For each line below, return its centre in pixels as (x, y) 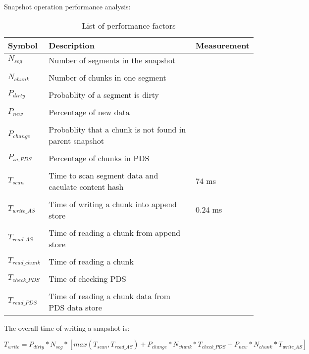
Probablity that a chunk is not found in (117, 129)
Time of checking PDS (87, 278)
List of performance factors (129, 25)
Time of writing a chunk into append (113, 204)
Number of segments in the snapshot (112, 60)
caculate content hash (86, 186)
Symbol (23, 45)
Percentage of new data (89, 112)
